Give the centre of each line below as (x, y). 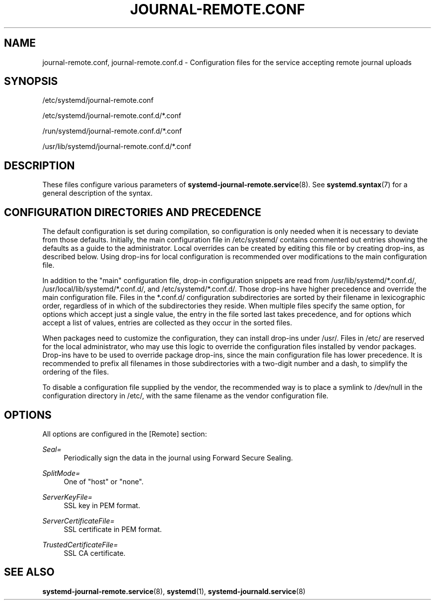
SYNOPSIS (31, 81)
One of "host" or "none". (104, 481)
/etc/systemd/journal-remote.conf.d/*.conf (112, 116)
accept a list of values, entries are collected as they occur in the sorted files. (167, 323)
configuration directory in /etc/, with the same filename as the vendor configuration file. (185, 396)
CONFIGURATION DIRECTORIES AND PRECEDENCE (133, 212)
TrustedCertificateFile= (80, 544)
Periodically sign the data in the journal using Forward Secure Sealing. (178, 457)
